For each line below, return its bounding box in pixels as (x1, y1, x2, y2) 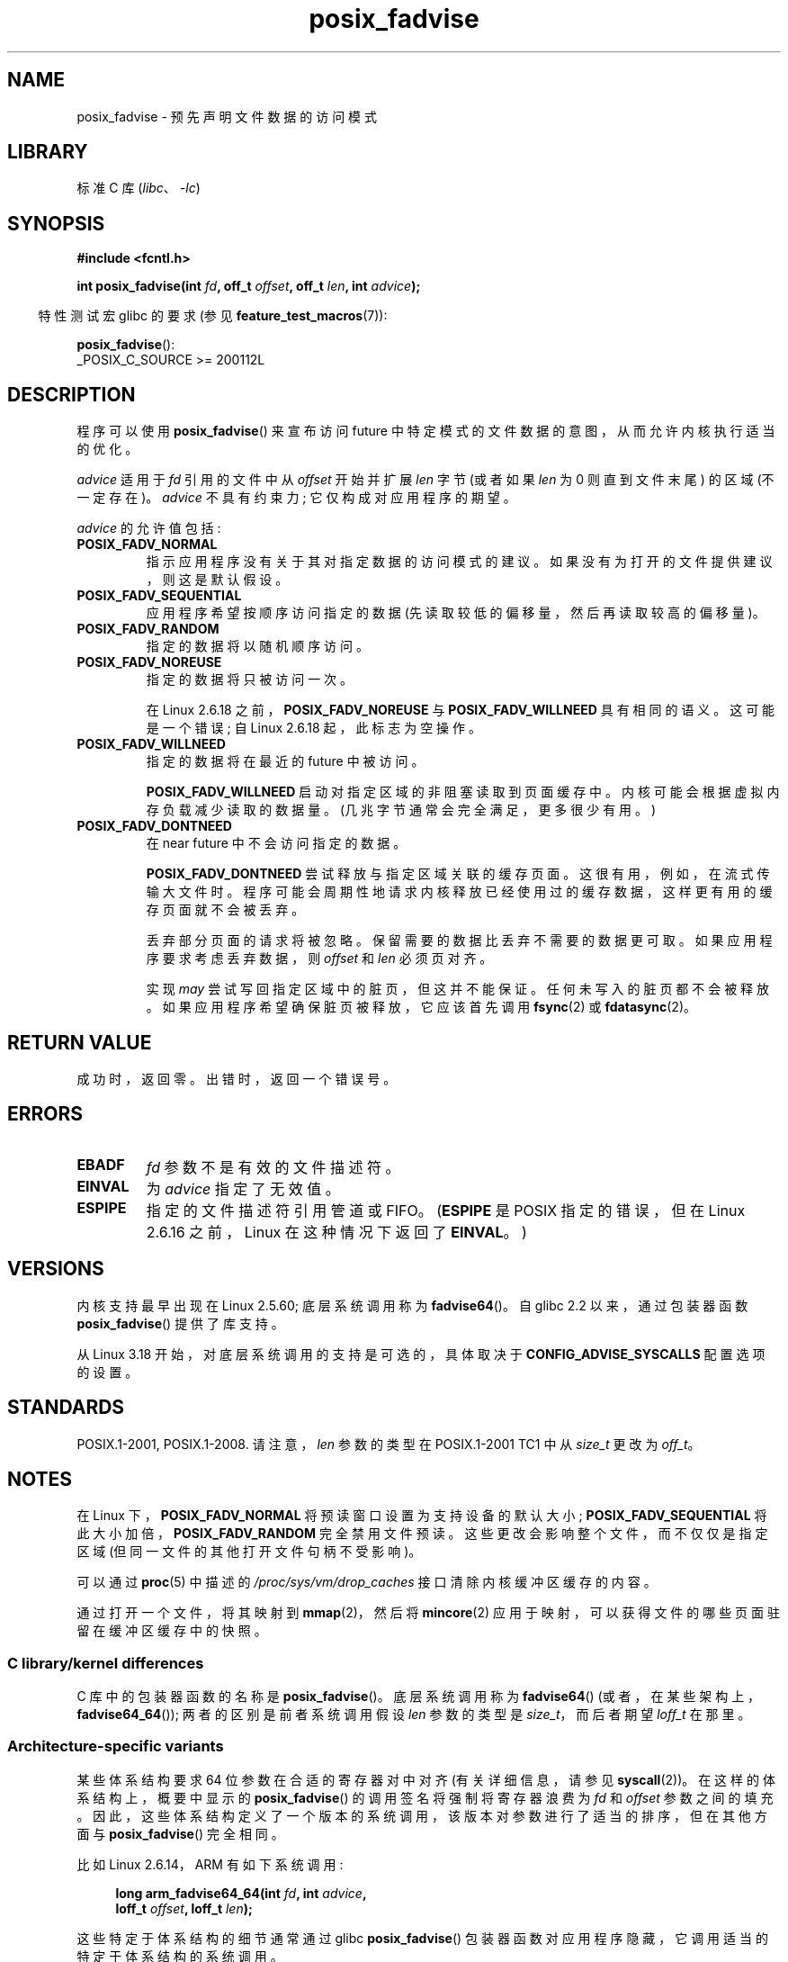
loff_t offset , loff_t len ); (115, 1900, 253, 1916)
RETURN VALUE (7, 1030, 152, 1054)
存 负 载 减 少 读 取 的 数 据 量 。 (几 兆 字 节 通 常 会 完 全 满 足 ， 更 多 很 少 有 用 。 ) (146, 802, 657, 818)
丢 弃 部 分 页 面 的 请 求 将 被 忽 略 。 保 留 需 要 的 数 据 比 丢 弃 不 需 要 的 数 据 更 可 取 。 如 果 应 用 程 (146, 932, 773, 949)
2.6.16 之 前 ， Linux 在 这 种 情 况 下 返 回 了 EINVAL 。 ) (146, 1222, 527, 1241)
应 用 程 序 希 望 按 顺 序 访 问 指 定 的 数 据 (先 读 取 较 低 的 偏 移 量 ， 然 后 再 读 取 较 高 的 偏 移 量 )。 (146, 605, 766, 621)
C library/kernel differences (7, 1653, 204, 1672)
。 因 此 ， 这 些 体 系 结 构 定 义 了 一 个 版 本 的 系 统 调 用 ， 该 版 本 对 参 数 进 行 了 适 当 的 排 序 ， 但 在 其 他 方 (76, 1807, 767, 1823)
